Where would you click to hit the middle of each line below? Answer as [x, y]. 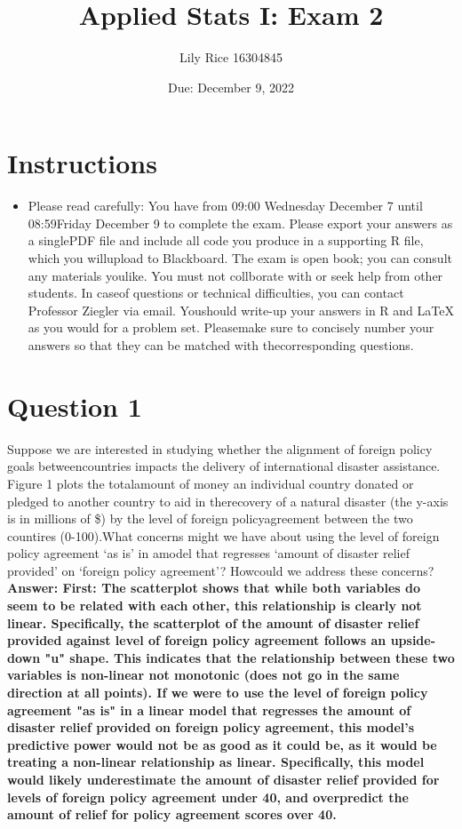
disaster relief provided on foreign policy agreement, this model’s [211, 727]
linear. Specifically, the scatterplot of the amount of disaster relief [213, 622]
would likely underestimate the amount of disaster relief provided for [223, 779]
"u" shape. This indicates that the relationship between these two [250, 657]
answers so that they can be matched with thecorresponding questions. [221, 345]
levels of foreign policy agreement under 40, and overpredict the [208, 797]
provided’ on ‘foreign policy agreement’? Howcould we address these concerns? [221, 570]
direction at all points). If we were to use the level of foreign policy [218, 693]
